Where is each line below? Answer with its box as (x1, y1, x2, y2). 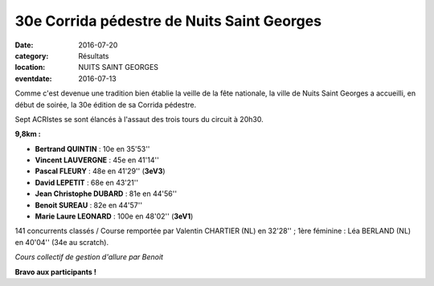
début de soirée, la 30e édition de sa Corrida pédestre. (14, 100, 197, 109)
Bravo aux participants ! (14, 267, 96, 276)
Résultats (78, 51, 109, 60)
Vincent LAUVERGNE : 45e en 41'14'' (35, 155, 160, 165)
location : (14, 63, 46, 72)
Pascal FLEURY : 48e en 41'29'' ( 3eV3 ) (35, 166, 166, 176)
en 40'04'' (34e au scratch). (14, 237, 109, 247)
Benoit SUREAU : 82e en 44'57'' (35, 200, 143, 210)
